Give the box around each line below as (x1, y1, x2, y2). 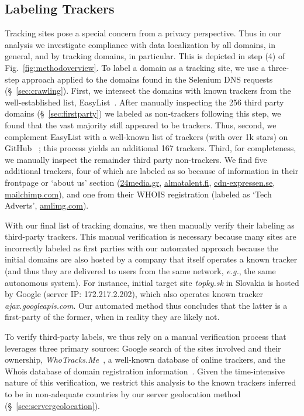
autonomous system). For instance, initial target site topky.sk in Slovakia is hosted (5, 276, 299, 288)
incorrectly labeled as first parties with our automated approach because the (5, 241, 278, 254)
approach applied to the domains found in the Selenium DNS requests (22, 73, 273, 85)
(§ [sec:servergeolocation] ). (5, 399, 100, 411)
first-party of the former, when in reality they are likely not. (5, 311, 220, 323)
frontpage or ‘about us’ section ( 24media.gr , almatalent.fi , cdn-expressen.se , (5, 176, 275, 188)
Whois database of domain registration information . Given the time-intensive (5, 364, 285, 377)
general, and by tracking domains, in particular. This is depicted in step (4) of (5, 50, 285, 62)
